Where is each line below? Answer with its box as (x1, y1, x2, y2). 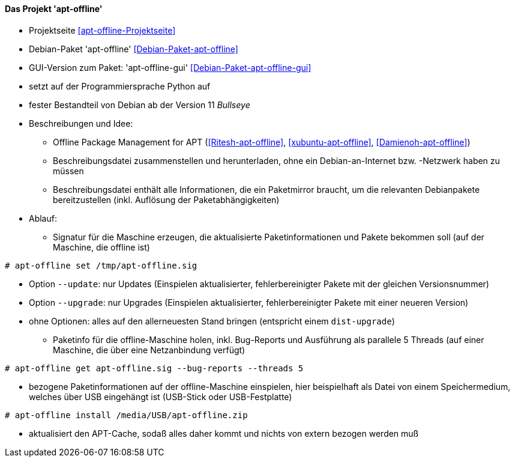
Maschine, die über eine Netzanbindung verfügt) (53, 344, 245, 355)
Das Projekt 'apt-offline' (5, 4, 103, 14)
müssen (53, 165, 84, 176)
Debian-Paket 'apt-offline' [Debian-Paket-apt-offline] (29, 43, 238, 54)
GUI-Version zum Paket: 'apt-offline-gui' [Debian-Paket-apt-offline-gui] (29, 62, 312, 73)
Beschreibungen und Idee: (29, 118, 133, 129)
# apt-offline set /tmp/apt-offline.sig (5, 260, 197, 270)
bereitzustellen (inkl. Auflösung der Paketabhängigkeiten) (53, 194, 280, 205)
